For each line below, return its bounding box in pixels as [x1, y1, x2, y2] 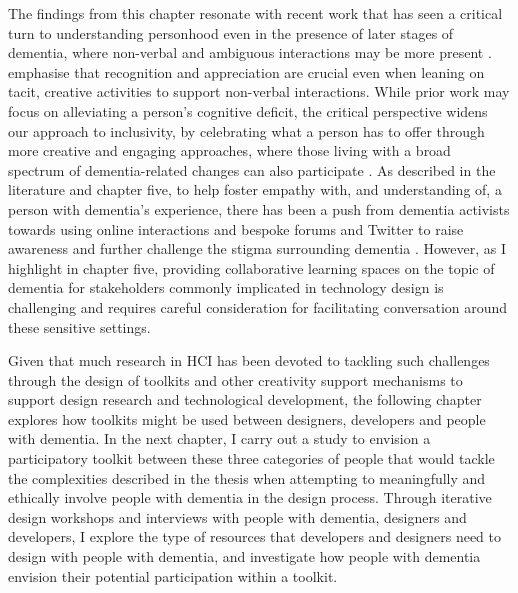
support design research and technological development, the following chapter [8, 389, 482, 410]
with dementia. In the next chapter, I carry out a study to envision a [8, 428, 431, 449]
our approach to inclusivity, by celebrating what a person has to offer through [8, 120, 485, 141]
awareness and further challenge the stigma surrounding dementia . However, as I [8, 238, 506, 259]
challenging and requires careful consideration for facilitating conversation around [8, 296, 508, 317]
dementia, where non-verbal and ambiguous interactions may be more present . [8, 42, 492, 63]
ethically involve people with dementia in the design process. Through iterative [8, 487, 492, 508]
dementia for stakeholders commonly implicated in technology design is [8, 277, 444, 298]
